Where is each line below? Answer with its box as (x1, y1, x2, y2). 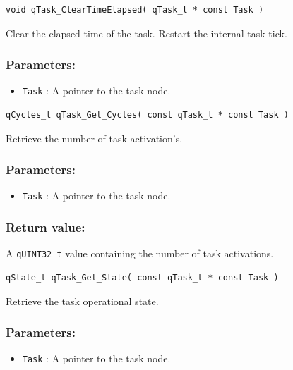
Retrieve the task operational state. (6, 293, 159, 308)
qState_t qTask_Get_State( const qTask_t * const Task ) (6, 273, 279, 283)
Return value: (6, 218, 85, 236)
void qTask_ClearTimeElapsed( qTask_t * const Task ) (6, 5, 264, 15)
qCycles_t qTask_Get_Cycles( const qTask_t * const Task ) (6, 110, 289, 121)
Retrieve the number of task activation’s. (6, 130, 183, 145)
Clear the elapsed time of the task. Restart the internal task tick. (6, 25, 287, 40)
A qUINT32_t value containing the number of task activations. (6, 246, 274, 261)
